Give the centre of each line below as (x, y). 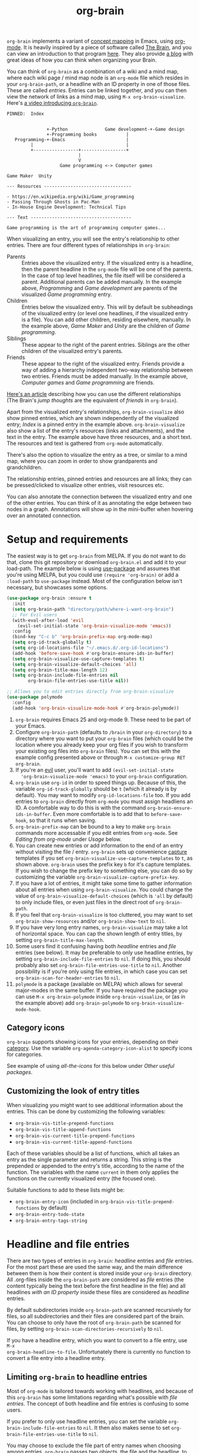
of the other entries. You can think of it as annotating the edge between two (99, 503)
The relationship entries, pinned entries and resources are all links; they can (99, 479)
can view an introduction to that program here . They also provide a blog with (100, 54)
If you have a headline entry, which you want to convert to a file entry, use (97, 1340)
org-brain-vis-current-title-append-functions (74, 1142)
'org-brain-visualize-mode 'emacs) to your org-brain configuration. (105, 776)
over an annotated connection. (44, 516)
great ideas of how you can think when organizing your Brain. (82, 60)
